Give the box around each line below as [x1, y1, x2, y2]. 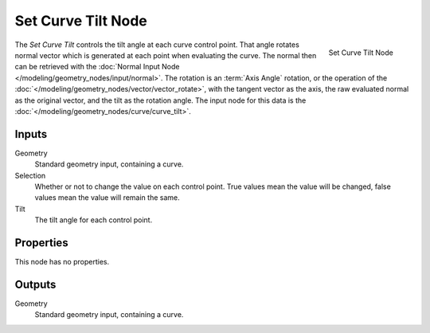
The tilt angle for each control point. [34, 215, 153, 225]
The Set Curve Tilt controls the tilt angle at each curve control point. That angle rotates [14, 40, 300, 49]
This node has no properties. [14, 257, 110, 267]
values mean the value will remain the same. [34, 193, 180, 202]
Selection [14, 170, 46, 180]
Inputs [14, 127, 48, 141]
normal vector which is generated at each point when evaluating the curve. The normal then [14, 50, 317, 60]
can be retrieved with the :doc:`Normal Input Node [14, 62, 180, 72]
